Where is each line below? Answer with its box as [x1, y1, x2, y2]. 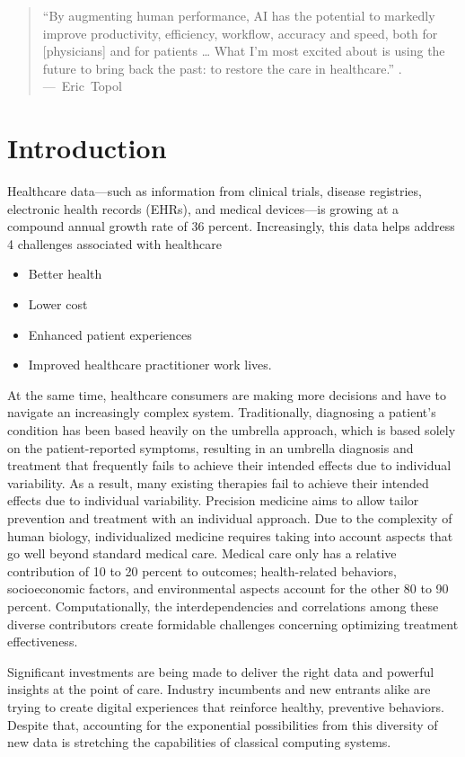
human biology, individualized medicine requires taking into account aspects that [7, 526, 453, 545]
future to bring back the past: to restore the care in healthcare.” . [42, 58, 402, 77]
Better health [28, 264, 102, 283]
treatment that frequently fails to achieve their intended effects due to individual [7, 456, 452, 475]
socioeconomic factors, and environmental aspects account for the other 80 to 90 [7, 579, 449, 598]
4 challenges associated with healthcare [7, 234, 223, 253]
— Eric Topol [42, 76, 122, 95]
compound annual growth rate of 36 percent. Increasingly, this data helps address [7, 217, 455, 236]
